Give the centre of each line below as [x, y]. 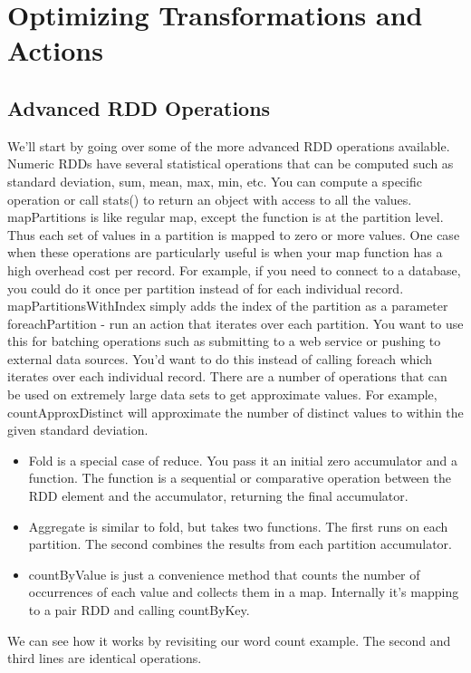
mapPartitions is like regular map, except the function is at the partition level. [226, 217]
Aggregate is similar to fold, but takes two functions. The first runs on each [238, 526]
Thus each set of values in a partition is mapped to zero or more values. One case [234, 234]
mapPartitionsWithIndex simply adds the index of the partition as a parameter [228, 306]
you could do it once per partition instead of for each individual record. [206, 288]
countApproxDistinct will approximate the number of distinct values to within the [235, 412]
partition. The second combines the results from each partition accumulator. [240, 544]
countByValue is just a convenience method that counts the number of [224, 574]
